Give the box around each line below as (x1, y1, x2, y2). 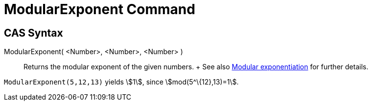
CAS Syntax (4, 26, 63, 39)
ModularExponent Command (4, 1, 195, 18)
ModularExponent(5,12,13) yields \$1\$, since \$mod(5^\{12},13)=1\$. (4, 78, 239, 86)
